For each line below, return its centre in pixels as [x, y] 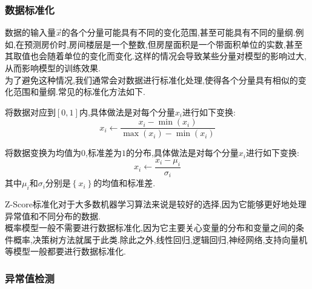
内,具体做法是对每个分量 [127, 112]
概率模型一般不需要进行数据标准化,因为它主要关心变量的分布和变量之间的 [150, 228]
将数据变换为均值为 [43, 153]
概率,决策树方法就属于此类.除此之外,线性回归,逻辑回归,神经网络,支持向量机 [160, 239]
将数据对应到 [30, 112]
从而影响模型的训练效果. [53, 68]
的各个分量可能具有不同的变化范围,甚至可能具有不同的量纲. [178, 32]
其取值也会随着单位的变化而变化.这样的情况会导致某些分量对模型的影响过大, [156, 56]
